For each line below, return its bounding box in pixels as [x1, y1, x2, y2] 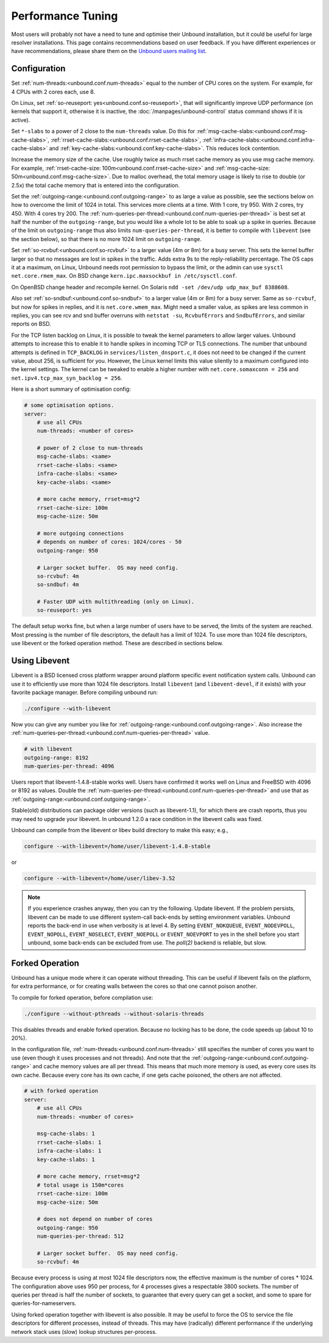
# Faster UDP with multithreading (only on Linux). [37, 598, 195, 606]
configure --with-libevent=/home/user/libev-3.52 [24, 875, 175, 881]
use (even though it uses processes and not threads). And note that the [11, 1054, 191, 1062]
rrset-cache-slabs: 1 [37, 1138, 102, 1146]
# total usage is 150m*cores [37, 1181, 124, 1189]
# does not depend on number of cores [37, 1215, 153, 1223]
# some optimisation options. [24, 402, 115, 409]
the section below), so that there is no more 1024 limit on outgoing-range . [11, 235, 202, 242]
